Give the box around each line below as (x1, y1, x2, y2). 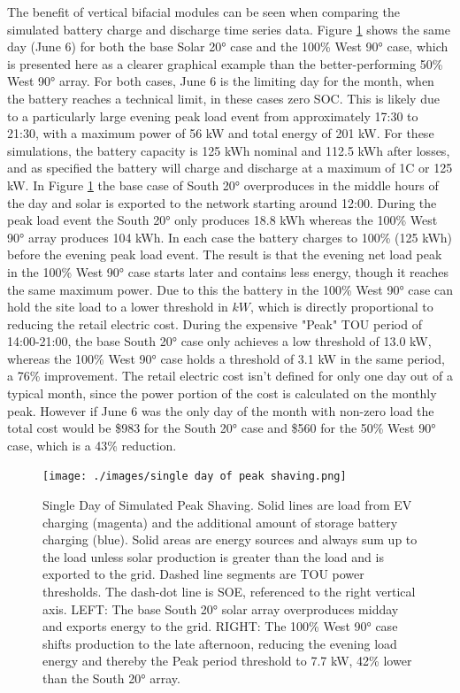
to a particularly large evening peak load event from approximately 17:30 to (7, 106, 418, 125)
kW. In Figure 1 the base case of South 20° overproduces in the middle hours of (7, 175, 439, 194)
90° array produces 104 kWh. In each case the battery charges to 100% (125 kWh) (7, 227, 453, 246)
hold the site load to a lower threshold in (7, 297, 228, 316)
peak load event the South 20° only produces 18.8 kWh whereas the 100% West (7, 211, 438, 229)
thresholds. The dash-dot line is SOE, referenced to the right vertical (42, 582, 416, 601)
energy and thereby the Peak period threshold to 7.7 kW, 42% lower (42, 651, 412, 670)
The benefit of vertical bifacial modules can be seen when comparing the (7, 3, 400, 20)
